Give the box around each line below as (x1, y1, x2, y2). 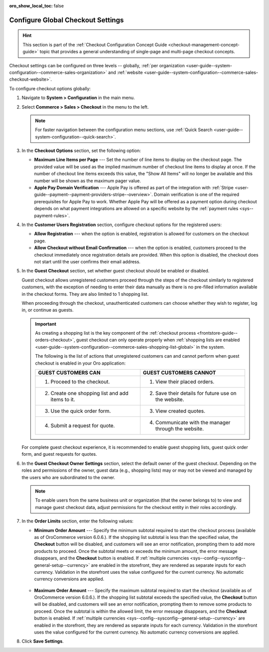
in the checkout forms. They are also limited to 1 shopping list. (21, 291, 149, 297)
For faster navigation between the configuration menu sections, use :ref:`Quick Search (35, 127, 213, 133)
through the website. (155, 425, 204, 432)
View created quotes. (155, 407, 206, 414)
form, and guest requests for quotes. (21, 451, 97, 457)
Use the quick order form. (50, 407, 111, 414)
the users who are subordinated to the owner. (21, 474, 116, 480)
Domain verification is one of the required (153, 192, 239, 198)
